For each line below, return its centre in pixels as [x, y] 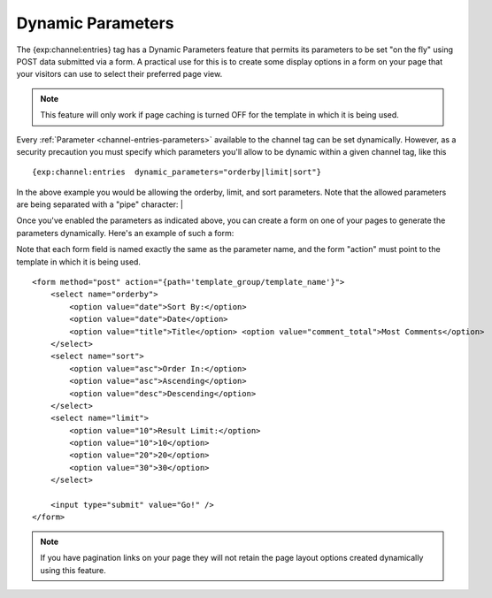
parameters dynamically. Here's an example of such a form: [125, 233]
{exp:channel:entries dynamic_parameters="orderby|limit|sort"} [177, 172]
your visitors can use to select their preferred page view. [119, 74]
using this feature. [73, 570]
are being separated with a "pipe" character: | [100, 204]
